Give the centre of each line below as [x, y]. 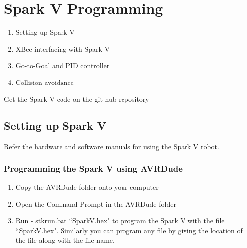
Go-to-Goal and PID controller [62, 65]
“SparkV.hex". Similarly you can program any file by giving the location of [129, 230]
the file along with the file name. [65, 240]
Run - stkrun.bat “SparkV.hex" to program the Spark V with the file [120, 220]
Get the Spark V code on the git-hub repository [77, 99]
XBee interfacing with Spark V [63, 48]
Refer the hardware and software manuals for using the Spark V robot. [112, 146]
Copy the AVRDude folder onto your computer [87, 187]
